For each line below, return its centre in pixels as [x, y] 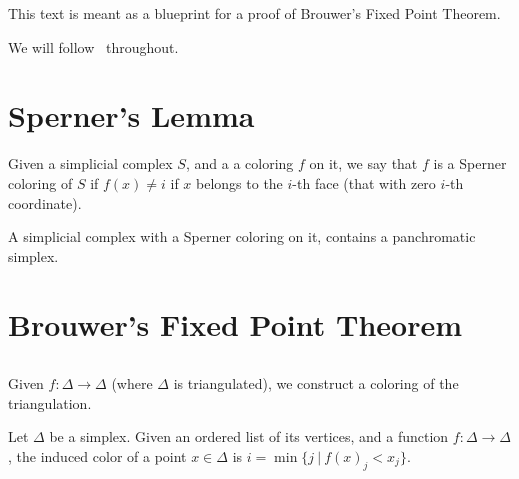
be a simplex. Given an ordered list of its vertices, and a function [249, 436]
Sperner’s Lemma [131, 115]
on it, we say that [363, 163]
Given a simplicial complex [90, 163]
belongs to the [239, 182]
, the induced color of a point [97, 455]
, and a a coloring [239, 163]
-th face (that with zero [364, 182]
